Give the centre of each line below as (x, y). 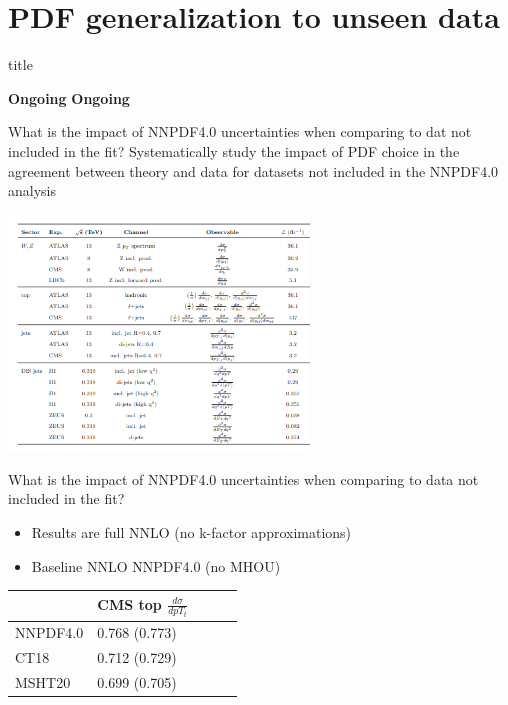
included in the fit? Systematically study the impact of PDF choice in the (234, 150)
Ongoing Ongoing (69, 97)
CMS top (129, 603)
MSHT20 (43, 682)
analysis (32, 190)
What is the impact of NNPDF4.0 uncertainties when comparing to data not (243, 478)
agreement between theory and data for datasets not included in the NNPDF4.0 (253, 170)
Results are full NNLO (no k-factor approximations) (191, 531)
